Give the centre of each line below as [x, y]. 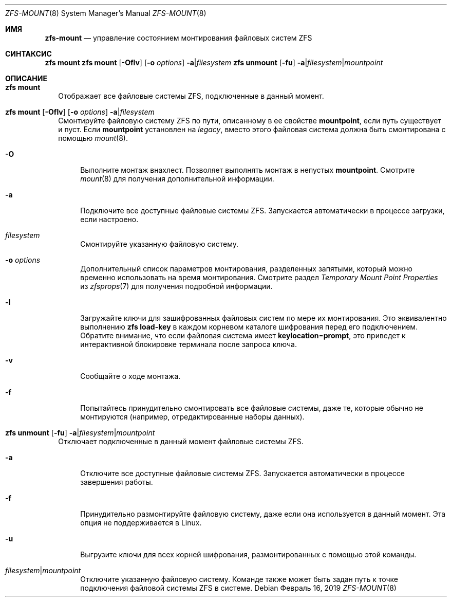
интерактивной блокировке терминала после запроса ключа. [189, 344]
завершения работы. [117, 482]
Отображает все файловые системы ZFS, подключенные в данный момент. [191, 96]
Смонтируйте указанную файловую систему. [159, 244]
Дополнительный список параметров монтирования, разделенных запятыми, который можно [246, 269]
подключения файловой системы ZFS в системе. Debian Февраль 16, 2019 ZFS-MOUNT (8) [238, 588]
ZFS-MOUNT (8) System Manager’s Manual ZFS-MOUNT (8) [106, 13]
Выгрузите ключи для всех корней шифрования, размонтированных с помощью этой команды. [248, 554]
